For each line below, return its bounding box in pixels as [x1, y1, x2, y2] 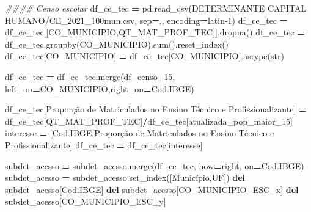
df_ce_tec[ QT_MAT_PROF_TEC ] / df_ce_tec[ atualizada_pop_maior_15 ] [5, 114, 293, 127]
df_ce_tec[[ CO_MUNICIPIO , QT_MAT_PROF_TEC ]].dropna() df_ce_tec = [5, 26, 305, 38]
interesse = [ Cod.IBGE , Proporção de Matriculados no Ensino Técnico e [5, 126, 274, 139]
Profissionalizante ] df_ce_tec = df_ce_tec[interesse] [5, 138, 203, 151]
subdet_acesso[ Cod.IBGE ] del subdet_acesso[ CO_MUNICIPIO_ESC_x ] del [5, 183, 299, 196]
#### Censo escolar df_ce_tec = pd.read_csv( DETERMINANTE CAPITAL [5, 2, 307, 14]
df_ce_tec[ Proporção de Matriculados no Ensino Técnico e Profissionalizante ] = [5, 103, 307, 115]
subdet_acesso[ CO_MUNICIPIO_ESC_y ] [5, 195, 166, 208]
